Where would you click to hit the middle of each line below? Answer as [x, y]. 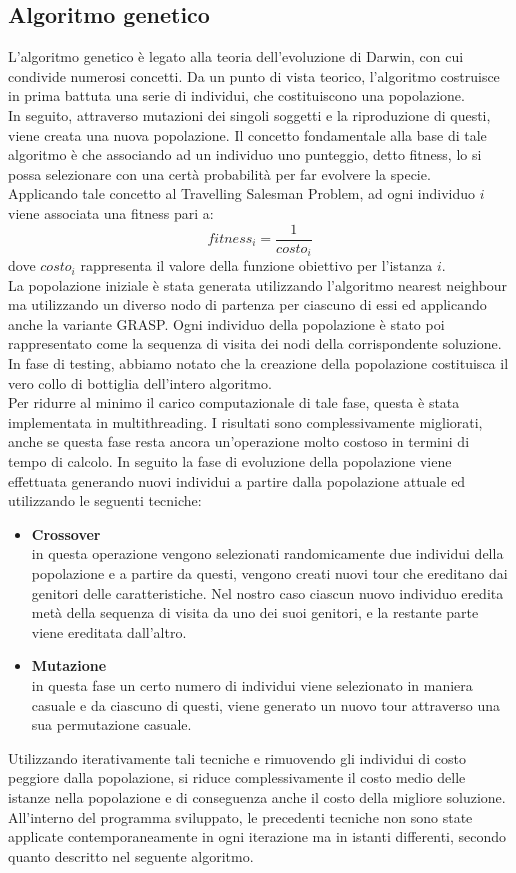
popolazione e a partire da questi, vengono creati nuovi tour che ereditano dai [269, 572]
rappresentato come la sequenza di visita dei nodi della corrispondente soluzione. [255, 343]
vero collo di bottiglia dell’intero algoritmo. [140, 382]
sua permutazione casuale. [111, 724]
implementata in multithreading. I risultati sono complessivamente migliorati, [245, 421]
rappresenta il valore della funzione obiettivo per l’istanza [256, 265]
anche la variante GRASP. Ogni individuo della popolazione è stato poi [226, 323]
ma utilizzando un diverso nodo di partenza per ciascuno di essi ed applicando [247, 304]
